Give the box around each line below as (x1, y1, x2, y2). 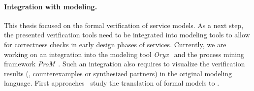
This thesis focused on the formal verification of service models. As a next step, (4, 20, 244, 30)
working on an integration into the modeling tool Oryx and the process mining (4, 49, 244, 59)
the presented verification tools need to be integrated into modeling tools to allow (4, 30, 250, 40)
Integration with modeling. (4, 1, 97, 11)
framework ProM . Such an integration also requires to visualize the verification (4, 59, 245, 69)
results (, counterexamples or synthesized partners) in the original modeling (4, 68, 232, 78)
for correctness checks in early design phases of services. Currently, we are (4, 39, 226, 49)
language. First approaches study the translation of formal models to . (4, 78, 220, 88)
